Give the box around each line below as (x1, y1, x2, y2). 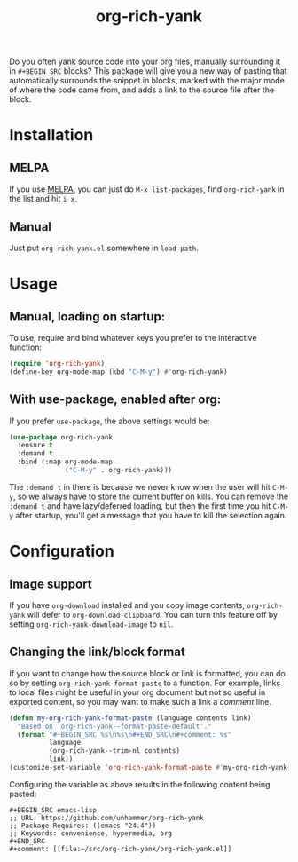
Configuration (9, 542, 115, 561)
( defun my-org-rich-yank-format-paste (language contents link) (9, 713, 252, 723)
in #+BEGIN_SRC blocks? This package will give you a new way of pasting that (9, 66, 287, 76)
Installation (9, 125, 94, 146)
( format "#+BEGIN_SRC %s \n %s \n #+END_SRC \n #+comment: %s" (17, 730, 232, 739)
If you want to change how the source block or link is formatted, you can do (9, 668, 286, 678)
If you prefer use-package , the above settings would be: (9, 415, 210, 426)
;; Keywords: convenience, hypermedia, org (9, 828, 173, 838)
